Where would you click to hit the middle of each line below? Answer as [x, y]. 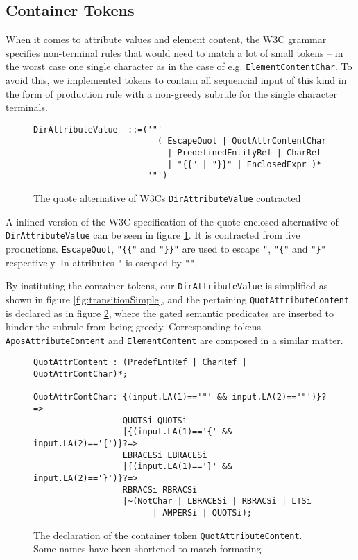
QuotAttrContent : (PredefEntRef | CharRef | [140, 363]
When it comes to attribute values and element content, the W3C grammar [166, 39]
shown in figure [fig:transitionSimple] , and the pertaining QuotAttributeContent [178, 299]
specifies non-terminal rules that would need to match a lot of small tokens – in [174, 52]
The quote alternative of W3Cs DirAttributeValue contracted [167, 198]
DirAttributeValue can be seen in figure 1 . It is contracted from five [153, 235]
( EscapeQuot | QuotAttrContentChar [242, 141]
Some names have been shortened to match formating [147, 549]
